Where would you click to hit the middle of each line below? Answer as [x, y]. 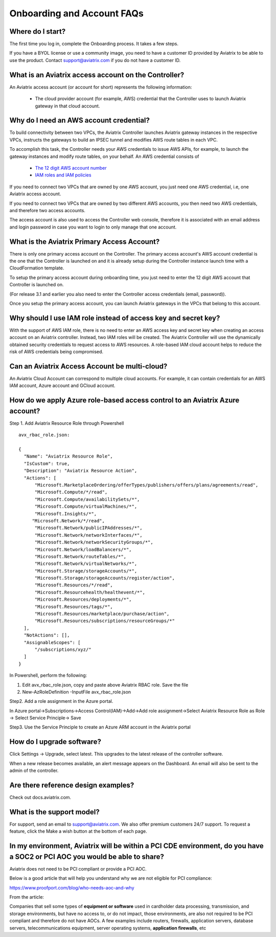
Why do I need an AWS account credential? [80, 120]
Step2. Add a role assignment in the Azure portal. [61, 701]
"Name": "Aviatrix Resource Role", [68, 456]
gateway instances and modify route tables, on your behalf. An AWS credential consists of [104, 156]
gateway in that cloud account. [67, 106]
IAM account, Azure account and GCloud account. [62, 385]
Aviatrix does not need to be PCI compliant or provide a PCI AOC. [78, 869]
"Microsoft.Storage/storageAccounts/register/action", [105, 578]
